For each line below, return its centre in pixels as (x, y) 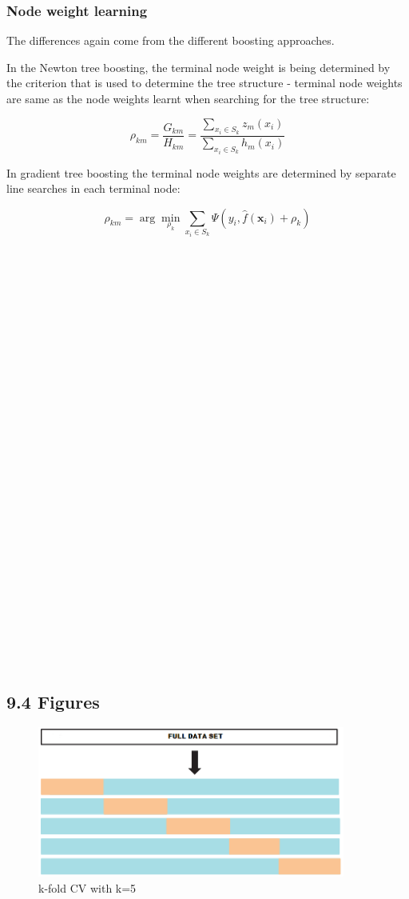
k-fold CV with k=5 (87, 887)
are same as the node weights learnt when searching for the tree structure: (188, 98)
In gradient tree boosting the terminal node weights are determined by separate (201, 172)
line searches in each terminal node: (93, 188)
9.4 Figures (53, 701)
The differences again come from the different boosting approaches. (171, 40)
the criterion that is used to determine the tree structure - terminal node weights (204, 83)
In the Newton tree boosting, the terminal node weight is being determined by (199, 67)
